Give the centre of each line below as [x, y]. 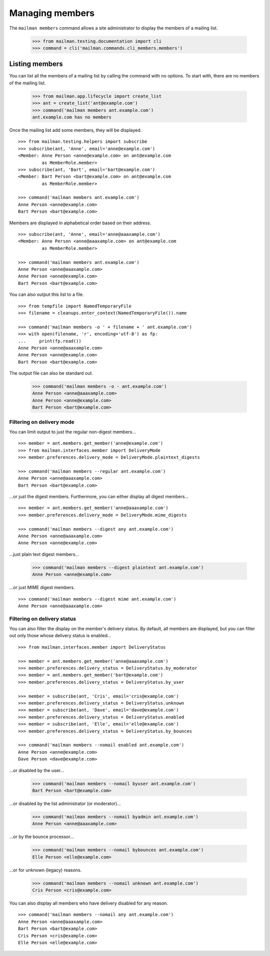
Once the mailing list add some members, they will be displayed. [75, 130]
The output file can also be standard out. [51, 373]
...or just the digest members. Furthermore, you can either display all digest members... [99, 497]
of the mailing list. [27, 83]
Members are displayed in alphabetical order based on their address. [80, 223]
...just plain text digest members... [44, 554]
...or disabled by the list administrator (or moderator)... [65, 803]
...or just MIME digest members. [42, 588]
